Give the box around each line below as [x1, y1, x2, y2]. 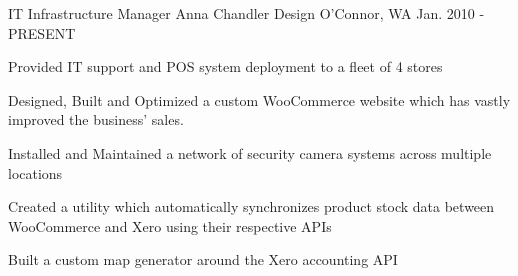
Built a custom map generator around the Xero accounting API [8, 249, 398, 270]
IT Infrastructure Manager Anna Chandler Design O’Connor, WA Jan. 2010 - [8, 3, 485, 23]
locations [8, 162, 63, 183]
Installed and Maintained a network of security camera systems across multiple [8, 142, 492, 163]
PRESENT [8, 22, 76, 43]
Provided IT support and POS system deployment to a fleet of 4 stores [8, 56, 443, 77]
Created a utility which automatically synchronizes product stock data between [8, 196, 495, 217]
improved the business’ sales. [8, 109, 184, 130]
